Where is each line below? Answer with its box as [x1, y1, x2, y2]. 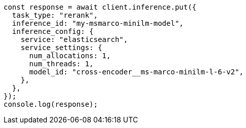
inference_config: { [12, 27, 94, 35]
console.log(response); [4, 100, 98, 108]
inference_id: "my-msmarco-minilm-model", [12, 19, 184, 27]
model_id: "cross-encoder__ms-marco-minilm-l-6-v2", [29, 68, 244, 76]
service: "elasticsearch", [20, 35, 128, 44]
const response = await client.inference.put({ [4, 3, 197, 11]
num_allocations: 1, [29, 52, 111, 60]
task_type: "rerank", [12, 11, 98, 19]
